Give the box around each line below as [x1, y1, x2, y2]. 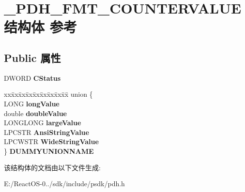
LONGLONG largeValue [4, 118, 81, 128]
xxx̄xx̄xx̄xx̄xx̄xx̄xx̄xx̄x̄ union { [4, 89, 93, 99]
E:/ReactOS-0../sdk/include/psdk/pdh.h [4, 178, 125, 189]
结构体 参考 [4, 17, 77, 37]
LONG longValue [4, 98, 60, 108]
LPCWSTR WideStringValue [4, 136, 99, 147]
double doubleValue [4, 108, 67, 118]
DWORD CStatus [4, 73, 61, 83]
